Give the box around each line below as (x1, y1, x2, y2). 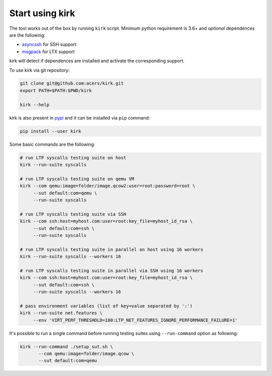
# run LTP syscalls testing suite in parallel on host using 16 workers (20, 246, 203, 252)
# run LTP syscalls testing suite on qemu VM (20, 176, 134, 182)
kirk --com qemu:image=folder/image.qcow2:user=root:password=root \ (20, 183, 195, 189)
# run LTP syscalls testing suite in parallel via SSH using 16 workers (20, 267, 203, 274)
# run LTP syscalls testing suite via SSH (20, 211, 126, 217)
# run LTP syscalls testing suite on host (20, 154, 126, 160)
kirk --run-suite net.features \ (20, 310, 103, 316)
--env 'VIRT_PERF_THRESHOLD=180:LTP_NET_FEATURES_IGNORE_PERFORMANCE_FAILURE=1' (33, 317, 238, 323)
